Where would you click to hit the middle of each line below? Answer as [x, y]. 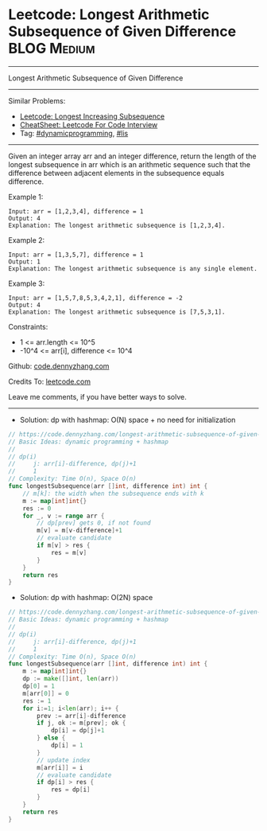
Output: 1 [25, 261]
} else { [51, 738]
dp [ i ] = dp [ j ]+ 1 [77, 731]
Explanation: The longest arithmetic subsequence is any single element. [133, 268]
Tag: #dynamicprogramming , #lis [74, 133]
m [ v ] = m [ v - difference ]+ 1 [80, 531]
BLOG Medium [52, 49]
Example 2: [27, 240]
